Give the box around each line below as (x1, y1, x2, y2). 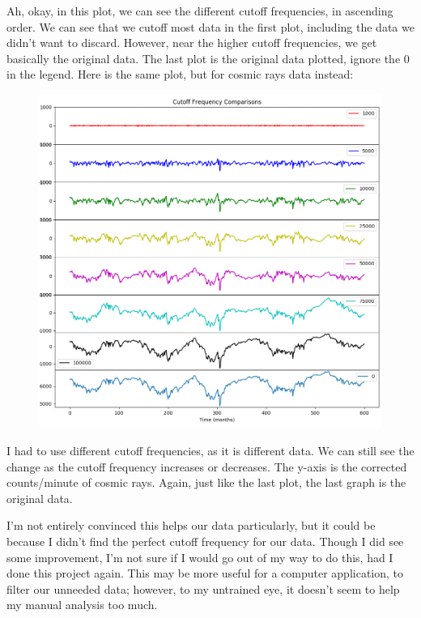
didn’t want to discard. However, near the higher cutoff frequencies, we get (6, 34, 377, 51)
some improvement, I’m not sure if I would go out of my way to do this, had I (6, 548, 393, 565)
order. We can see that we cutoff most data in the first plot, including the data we (6, 18, 415, 35)
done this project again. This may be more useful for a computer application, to (6, 565, 404, 582)
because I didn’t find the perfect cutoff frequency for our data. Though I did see (6, 533, 404, 549)
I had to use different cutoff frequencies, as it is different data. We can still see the (6, 442, 415, 459)
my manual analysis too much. (6, 596, 158, 613)
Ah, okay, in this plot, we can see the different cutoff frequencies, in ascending (6, 2, 393, 19)
